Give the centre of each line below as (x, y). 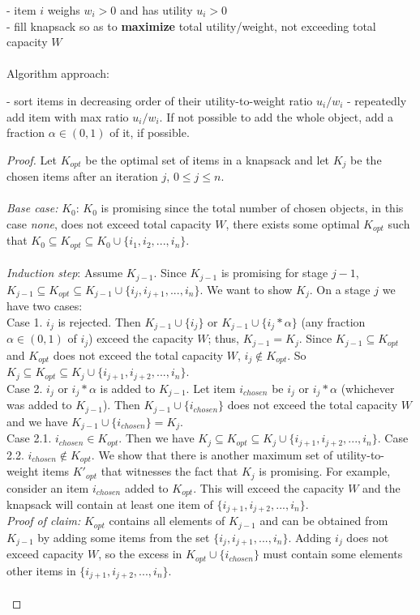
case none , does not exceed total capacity (109, 223)
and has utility (156, 10)
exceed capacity (45, 554)
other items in (41, 570)
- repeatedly (377, 100)
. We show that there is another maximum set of (212, 454)
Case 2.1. (29, 438)
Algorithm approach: (58, 73)
